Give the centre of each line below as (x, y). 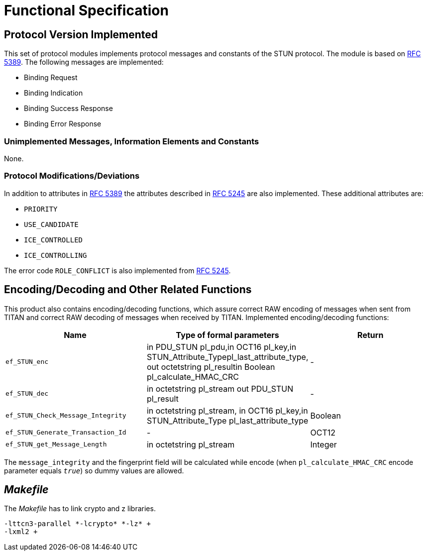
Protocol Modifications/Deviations (72, 176)
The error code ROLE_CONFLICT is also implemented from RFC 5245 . (117, 270)
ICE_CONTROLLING (55, 255)
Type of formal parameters (227, 335)
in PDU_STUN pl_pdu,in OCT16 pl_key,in (221, 347)
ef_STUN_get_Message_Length (56, 444)
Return (371, 335)
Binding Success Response (68, 109)
